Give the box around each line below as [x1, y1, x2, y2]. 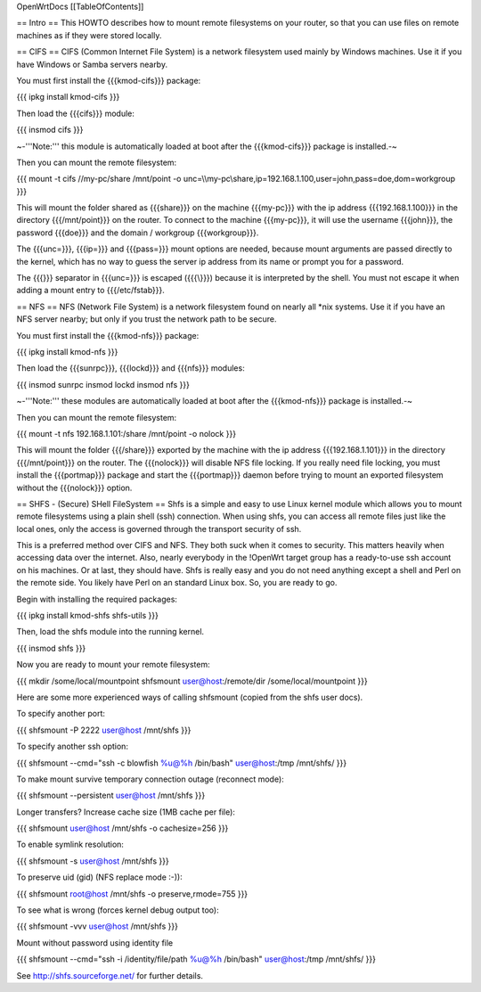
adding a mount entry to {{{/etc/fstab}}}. [16, 285, 165, 296]
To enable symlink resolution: [16, 839, 125, 850]
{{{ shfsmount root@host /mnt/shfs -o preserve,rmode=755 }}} [16, 888, 249, 899]
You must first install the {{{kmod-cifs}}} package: [16, 75, 201, 86]
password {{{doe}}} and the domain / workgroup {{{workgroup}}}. [16, 227, 259, 238]
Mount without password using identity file [16, 937, 174, 948]
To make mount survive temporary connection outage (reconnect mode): [16, 774, 284, 784]
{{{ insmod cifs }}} [16, 125, 84, 135]
